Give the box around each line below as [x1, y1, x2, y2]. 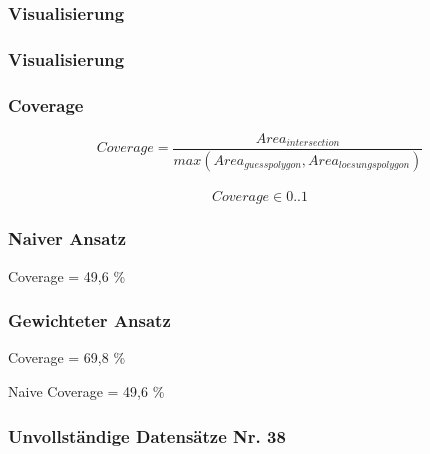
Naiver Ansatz [8, 226, 127, 251]
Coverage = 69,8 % [8, 347, 126, 368]
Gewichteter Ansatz [8, 308, 171, 333]
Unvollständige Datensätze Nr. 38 [8, 423, 286, 448]
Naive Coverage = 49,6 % [8, 381, 165, 402]
